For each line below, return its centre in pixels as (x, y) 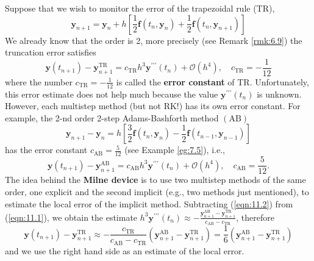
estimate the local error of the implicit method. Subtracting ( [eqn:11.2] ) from (149, 203)
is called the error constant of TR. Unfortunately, (212, 81)
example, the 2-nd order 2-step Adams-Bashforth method (112, 117)
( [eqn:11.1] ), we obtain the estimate (71, 217)
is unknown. (279, 94)
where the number (39, 81)
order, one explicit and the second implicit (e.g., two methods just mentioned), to (157, 191)
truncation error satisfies (51, 52)
